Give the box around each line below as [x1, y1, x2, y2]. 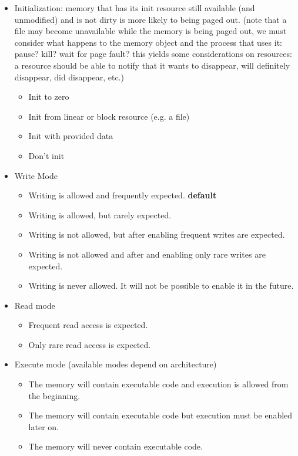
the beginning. [28, 389, 81, 401]
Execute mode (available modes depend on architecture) [14, 358, 217, 370]
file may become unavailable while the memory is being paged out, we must [14, 25, 287, 37]
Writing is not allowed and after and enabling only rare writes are [28, 248, 266, 260]
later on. [28, 420, 59, 433]
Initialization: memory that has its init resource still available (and [14, 2, 255, 13]
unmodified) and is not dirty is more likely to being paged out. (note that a [14, 13, 287, 25]
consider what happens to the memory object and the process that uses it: [14, 36, 282, 48]
